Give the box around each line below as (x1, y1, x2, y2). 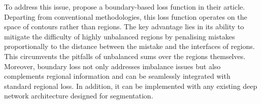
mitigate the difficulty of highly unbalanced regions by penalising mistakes (4, 31, 235, 41)
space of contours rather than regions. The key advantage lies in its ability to (4, 21, 244, 32)
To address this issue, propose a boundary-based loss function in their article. (4, 2, 245, 12)
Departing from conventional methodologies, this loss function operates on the (4, 11, 247, 22)
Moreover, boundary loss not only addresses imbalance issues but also (4, 61, 221, 71)
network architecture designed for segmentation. (4, 90, 153, 101)
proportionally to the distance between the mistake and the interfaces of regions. (4, 41, 255, 51)
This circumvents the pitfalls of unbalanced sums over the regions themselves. (4, 50, 246, 61)
